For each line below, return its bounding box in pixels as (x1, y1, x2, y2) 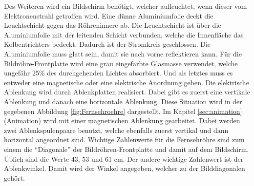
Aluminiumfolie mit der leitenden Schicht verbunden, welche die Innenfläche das (4, 29, 244, 39)
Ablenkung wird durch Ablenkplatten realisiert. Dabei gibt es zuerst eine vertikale (4, 87, 250, 97)
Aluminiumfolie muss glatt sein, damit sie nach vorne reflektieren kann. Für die (4, 48, 242, 58)
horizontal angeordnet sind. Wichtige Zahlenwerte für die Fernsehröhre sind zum (4, 134, 245, 145)
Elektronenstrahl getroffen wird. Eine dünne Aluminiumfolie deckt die (4, 10, 213, 20)
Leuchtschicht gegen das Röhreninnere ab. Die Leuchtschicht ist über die (4, 20, 221, 30)
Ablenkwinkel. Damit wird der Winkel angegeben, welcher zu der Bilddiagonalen (4, 163, 245, 173)
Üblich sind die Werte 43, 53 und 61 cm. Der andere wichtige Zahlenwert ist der (4, 153, 244, 164)
